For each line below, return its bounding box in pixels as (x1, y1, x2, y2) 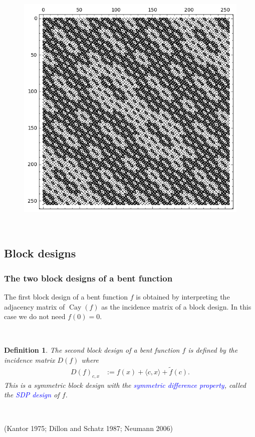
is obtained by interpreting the (136, 291, 230, 302)
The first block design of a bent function (4, 291, 128, 302)
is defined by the (188, 345, 238, 355)
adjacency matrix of (4, 301, 65, 312)
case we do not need (4, 311, 66, 322)
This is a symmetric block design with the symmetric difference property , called (4, 379, 246, 390)
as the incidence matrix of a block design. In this (101, 301, 251, 312)
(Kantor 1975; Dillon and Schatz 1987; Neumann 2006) (4, 423, 173, 433)
